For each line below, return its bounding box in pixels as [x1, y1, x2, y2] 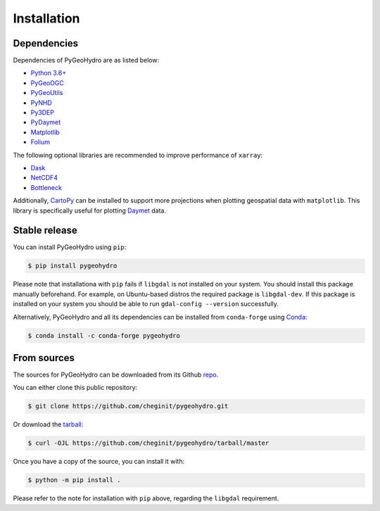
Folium [30, 138, 51, 146]
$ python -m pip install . [27, 476, 121, 484]
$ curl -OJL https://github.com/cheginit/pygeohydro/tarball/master [27, 439, 270, 447]
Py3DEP [30, 108, 54, 117]
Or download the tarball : [13, 420, 84, 429]
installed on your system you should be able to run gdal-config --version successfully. [13, 300, 279, 308]
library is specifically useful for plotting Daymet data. [13, 206, 167, 215]
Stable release [13, 225, 77, 236]
